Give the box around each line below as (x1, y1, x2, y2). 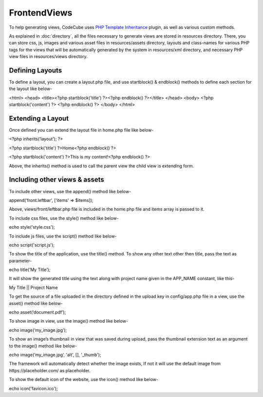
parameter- (9, 258, 32, 264)
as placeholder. (59, 367, 91, 373)
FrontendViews (9, 7, 73, 18)
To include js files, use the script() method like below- (9, 233, 117, 239)
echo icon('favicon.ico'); (9, 385, 58, 391)
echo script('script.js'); (9, 242, 55, 248)
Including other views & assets (9, 176, 104, 184)
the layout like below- (9, 86, 53, 92)
